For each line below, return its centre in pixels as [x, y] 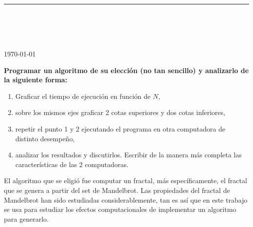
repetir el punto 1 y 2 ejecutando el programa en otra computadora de [120, 128]
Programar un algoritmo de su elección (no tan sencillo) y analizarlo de [126, 70]
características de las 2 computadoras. [72, 164]
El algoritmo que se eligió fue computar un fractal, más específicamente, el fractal [126, 180]
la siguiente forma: [36, 80]
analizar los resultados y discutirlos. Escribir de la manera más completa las [128, 155]
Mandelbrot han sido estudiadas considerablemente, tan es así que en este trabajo [126, 199]
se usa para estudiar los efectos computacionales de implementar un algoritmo [120, 209]
